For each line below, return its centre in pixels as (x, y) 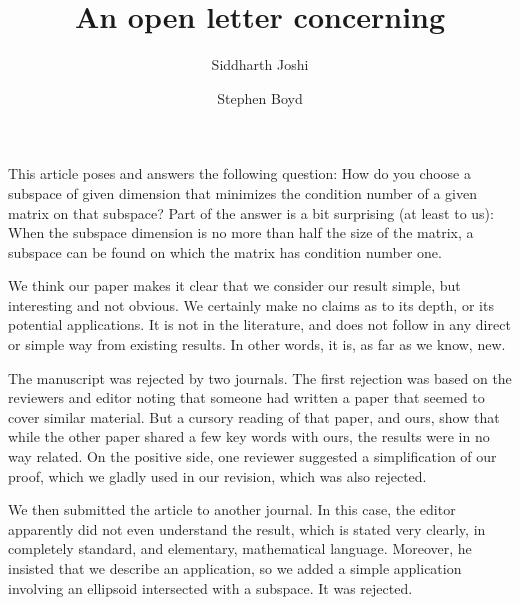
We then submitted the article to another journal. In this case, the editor (232, 509)
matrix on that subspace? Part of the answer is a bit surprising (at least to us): (251, 212)
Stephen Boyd (260, 97)
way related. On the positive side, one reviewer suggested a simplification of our (252, 456)
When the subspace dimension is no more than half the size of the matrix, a (241, 232)
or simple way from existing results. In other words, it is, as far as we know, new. (257, 344)
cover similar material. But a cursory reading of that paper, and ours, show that (254, 416)
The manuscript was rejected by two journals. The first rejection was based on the (260, 377)
